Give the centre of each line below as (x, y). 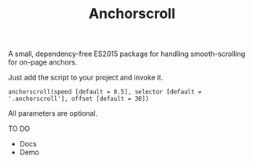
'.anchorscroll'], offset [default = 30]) (79, 99)
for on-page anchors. (43, 62)
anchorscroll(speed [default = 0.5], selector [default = (105, 92)
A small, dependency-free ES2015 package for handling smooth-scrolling (127, 54)
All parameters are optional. (53, 113)
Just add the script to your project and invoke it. (86, 78)
